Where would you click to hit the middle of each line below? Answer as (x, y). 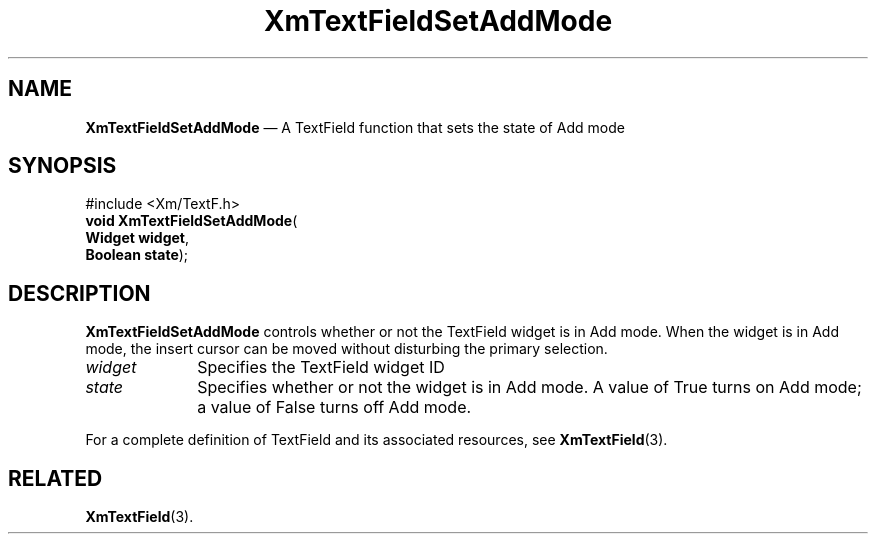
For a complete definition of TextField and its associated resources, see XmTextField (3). (376, 440)
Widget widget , (137, 238)
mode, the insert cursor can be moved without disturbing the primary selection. (346, 349)
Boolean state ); (137, 255)
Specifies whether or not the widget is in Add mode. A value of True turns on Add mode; (529, 387)
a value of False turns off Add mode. (334, 407)
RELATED (55, 478)
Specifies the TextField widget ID (321, 367)
